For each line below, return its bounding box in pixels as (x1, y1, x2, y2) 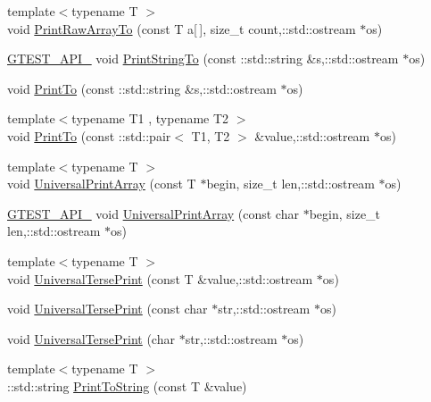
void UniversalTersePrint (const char (7, 299, 208, 318)
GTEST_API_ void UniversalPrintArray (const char (7, 204, 299, 222)
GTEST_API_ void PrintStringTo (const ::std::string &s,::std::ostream (7, 49, 399, 68)
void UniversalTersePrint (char (7, 329, 175, 348)
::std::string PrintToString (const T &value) (7, 376, 247, 395)
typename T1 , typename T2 (71, 109, 229, 128)
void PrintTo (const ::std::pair (7, 126, 171, 145)
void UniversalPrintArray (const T (7, 174, 196, 193)
